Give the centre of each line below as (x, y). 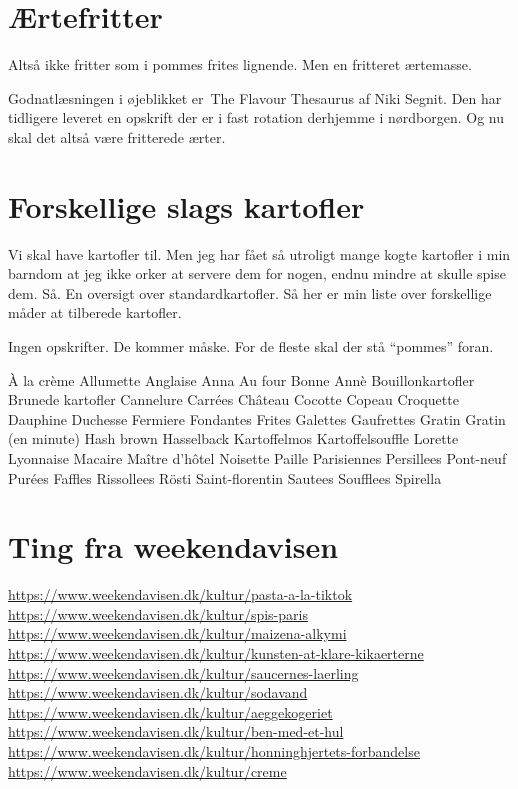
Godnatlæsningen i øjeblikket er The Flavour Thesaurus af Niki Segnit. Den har (255, 97)
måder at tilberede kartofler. (95, 312)
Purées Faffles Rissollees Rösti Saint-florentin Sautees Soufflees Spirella (225, 477)
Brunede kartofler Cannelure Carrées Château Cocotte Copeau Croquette (233, 399)
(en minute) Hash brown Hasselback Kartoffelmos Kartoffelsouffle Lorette (233, 438)
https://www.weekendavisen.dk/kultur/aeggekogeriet (170, 711)
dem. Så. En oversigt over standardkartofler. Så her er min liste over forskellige (250, 292)
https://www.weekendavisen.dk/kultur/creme (147, 770)
